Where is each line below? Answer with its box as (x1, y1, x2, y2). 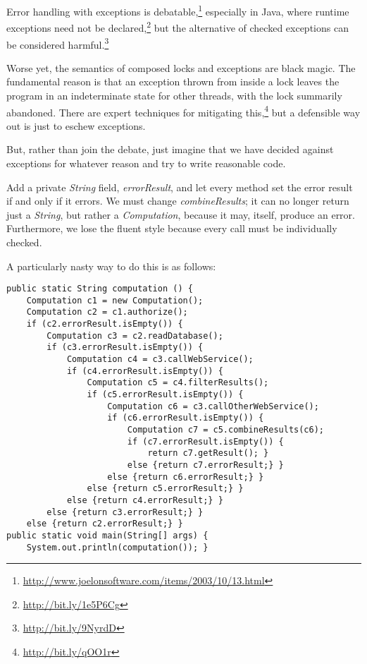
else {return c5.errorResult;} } (87, 483, 244, 494)
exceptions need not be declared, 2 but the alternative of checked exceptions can (6, 18, 349, 35)
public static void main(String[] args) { (6, 530, 209, 541)
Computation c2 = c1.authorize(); (26, 307, 188, 318)
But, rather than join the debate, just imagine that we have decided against (6, 142, 334, 157)
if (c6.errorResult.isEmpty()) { (107, 413, 264, 423)
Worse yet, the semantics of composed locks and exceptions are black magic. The (6, 60, 356, 75)
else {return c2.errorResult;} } (26, 519, 183, 529)
